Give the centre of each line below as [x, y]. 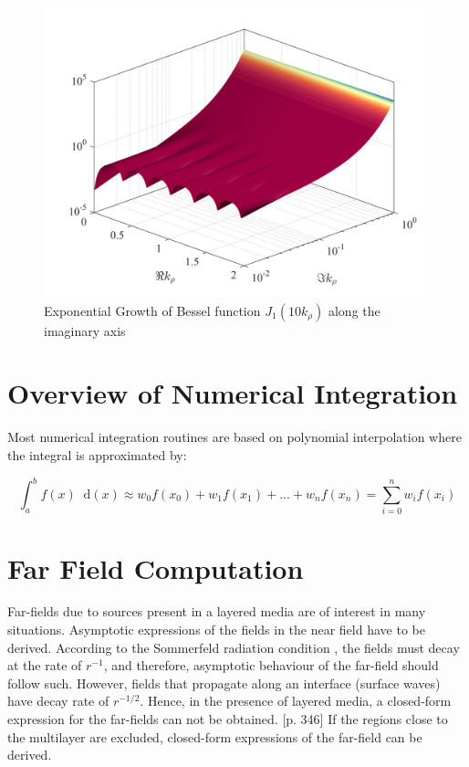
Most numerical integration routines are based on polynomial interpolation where [234, 437]
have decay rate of [58, 701]
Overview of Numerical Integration [233, 393]
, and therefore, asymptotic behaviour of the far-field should [271, 665]
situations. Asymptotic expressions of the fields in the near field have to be [216, 630]
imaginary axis [85, 330]
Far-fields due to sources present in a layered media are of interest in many [217, 611]
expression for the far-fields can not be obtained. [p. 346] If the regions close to [228, 719]
